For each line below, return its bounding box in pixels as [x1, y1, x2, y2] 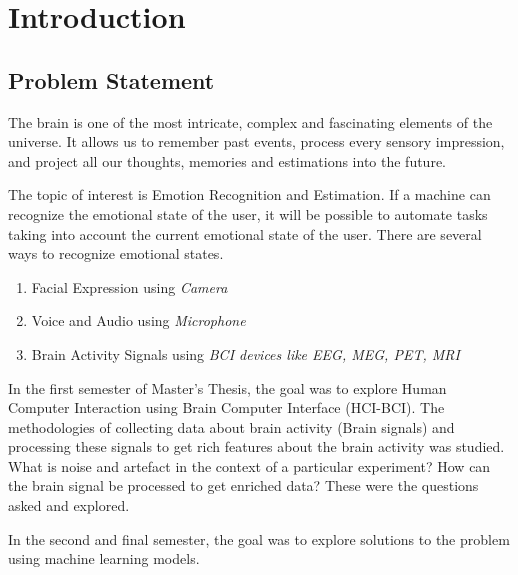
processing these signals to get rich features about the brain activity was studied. [8, 436, 505, 457]
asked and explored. [8, 495, 130, 516]
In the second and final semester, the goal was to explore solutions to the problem [8, 528, 510, 549]
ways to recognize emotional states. [8, 243, 224, 264]
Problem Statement [8, 64, 215, 95]
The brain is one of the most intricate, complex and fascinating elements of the [8, 111, 493, 132]
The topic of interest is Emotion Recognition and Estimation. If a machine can [8, 184, 491, 205]
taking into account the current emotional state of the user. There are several [8, 223, 482, 244]
